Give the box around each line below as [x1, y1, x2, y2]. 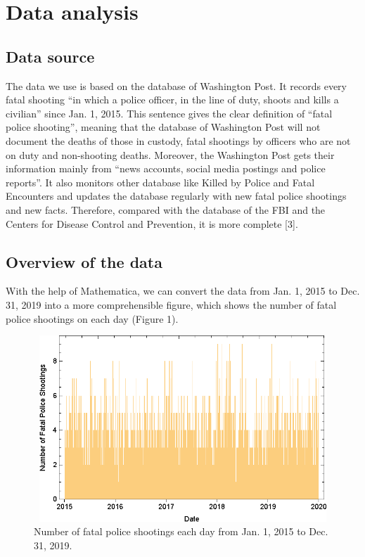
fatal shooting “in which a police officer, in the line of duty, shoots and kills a [6, 92, 339, 107]
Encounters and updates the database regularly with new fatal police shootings [6, 188, 347, 203]
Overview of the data [6, 250, 162, 272]
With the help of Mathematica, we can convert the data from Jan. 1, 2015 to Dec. [6, 283, 360, 298]
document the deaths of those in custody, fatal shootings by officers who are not [6, 133, 351, 148]
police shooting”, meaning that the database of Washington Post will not [6, 120, 321, 134]
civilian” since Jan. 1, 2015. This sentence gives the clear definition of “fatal [6, 105, 333, 120]
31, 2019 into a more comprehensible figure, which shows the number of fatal [6, 297, 337, 312]
